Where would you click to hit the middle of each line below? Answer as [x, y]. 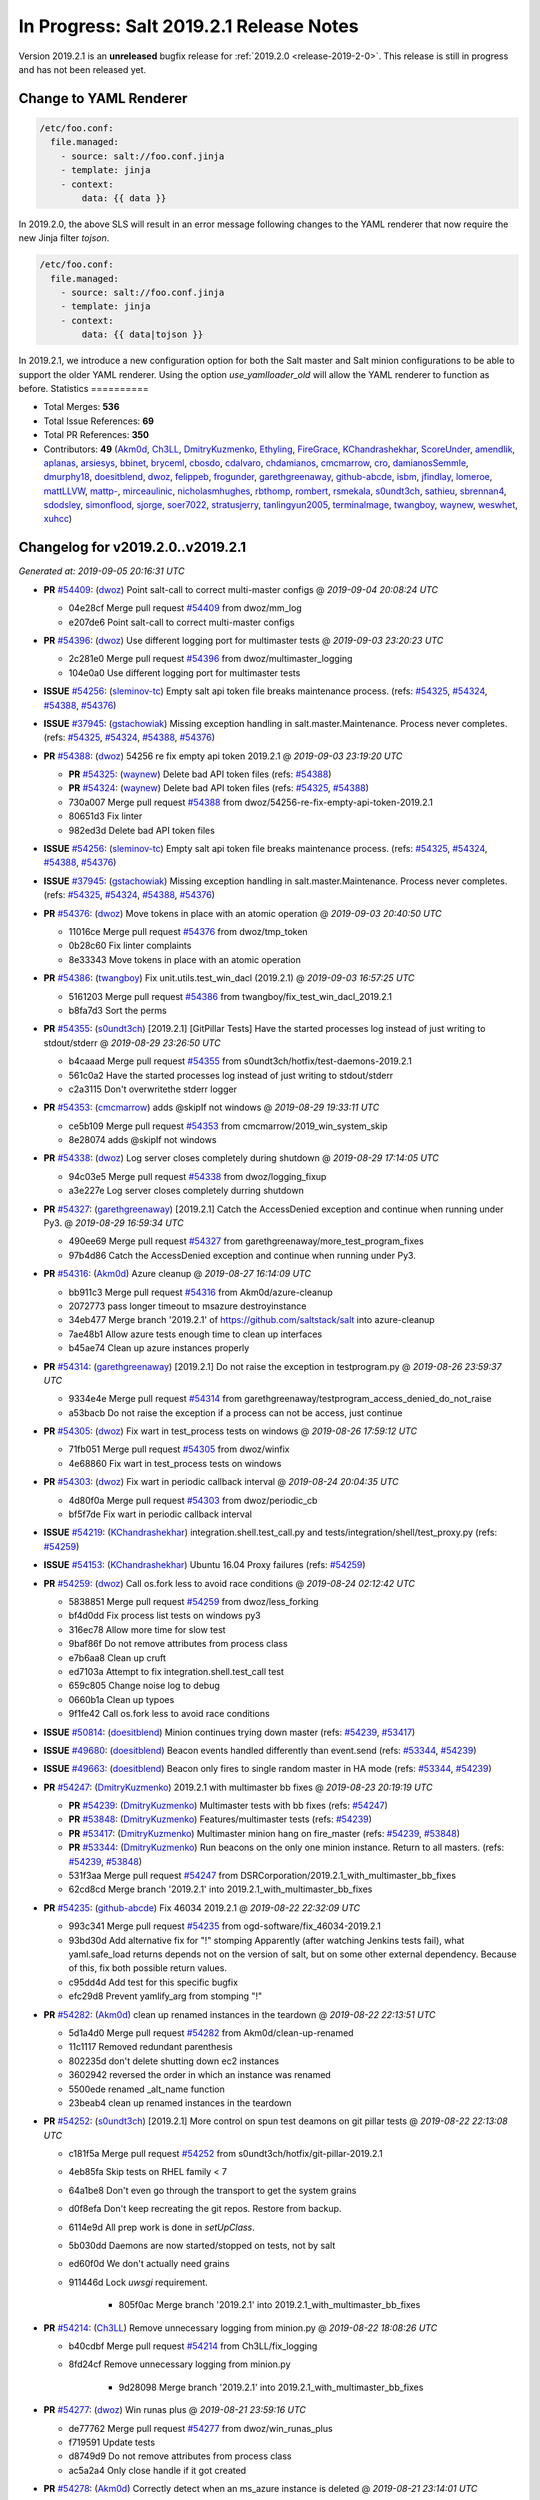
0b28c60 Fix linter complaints [130, 946]
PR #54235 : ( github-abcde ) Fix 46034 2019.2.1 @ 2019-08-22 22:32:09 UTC [201, 1907]
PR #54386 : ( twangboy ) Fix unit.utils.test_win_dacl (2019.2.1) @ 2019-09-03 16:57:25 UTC [229, 978]
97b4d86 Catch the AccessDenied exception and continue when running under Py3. [242, 1255]
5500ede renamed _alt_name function [146, 2089]
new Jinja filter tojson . [64, 238]
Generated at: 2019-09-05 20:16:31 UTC [101, 571]
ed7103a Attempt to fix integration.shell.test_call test [176, 1671]
